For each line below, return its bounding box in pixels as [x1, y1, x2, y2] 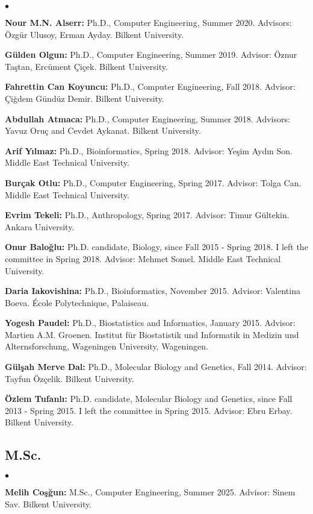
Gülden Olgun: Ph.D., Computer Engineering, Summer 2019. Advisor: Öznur [5, 48, 297, 61]
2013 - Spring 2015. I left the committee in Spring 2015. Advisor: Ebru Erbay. [5, 404, 293, 416]
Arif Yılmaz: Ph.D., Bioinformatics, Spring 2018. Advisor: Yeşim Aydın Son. [5, 144, 293, 157]
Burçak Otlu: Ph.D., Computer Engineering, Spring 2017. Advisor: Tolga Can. [5, 176, 302, 189]
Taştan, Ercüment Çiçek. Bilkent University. [5, 60, 168, 72]
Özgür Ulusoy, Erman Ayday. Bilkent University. [5, 28, 184, 40]
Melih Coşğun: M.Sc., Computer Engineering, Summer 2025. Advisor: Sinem [5, 486, 296, 498]
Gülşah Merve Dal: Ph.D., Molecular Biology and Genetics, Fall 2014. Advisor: [5, 360, 307, 373]
